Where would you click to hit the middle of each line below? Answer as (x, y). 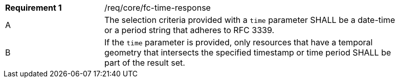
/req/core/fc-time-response (158, 8)
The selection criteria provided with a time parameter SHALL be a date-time (250, 20)
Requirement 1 (34, 8)
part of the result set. (145, 63)
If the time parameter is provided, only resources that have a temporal (239, 42)
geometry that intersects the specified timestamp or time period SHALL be (248, 52)
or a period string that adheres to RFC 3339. (190, 30)
